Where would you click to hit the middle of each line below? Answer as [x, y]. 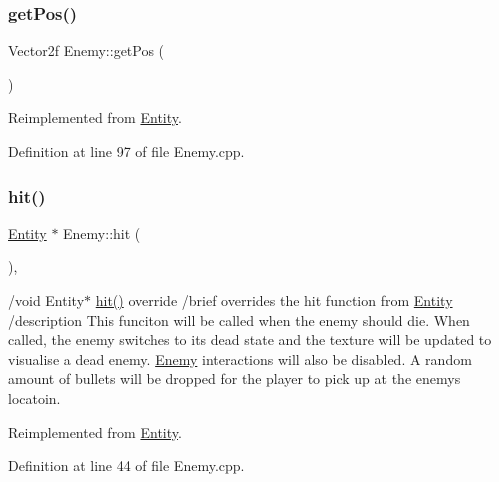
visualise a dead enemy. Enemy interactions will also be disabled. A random [240, 358]
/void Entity [46, 300]
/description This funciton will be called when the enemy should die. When [239, 319]
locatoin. [34, 397]
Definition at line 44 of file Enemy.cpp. [126, 465]
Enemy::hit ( [102, 232]
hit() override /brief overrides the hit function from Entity [274, 300]
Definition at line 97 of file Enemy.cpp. [126, 151]
